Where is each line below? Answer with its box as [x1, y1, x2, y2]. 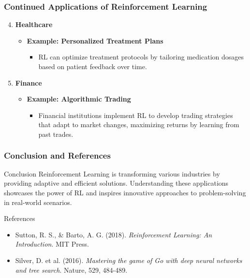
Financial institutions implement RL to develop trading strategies [38, 110, 233, 120]
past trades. [38, 129, 74, 139]
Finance [15, 77, 42, 88]
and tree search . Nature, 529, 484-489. [15, 264, 128, 275]
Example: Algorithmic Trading [27, 94, 131, 104]
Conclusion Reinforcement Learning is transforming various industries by [4, 168, 220, 178]
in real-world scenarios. [4, 197, 72, 207]
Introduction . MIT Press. [15, 239, 89, 249]
